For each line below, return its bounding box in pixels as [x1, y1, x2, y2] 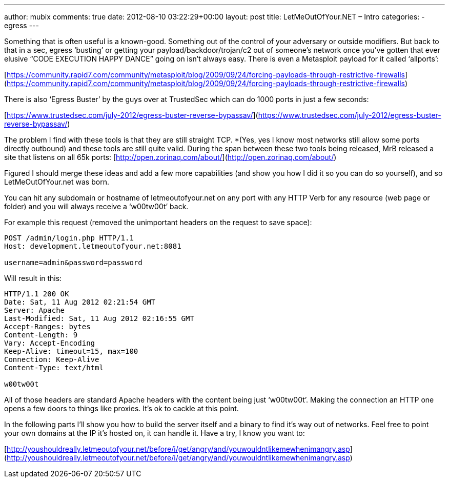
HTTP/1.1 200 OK [4, 290, 69, 298]
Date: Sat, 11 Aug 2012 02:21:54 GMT [4, 298, 156, 306]
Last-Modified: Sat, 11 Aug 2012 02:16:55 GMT [4, 314, 194, 323]
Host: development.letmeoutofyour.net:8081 [4, 242, 181, 250]
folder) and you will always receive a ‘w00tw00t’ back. [4, 202, 189, 211]
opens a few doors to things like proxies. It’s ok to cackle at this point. [4, 404, 239, 413]
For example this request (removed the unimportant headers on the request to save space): [4, 218, 312, 227]
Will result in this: [4, 274, 62, 283]
